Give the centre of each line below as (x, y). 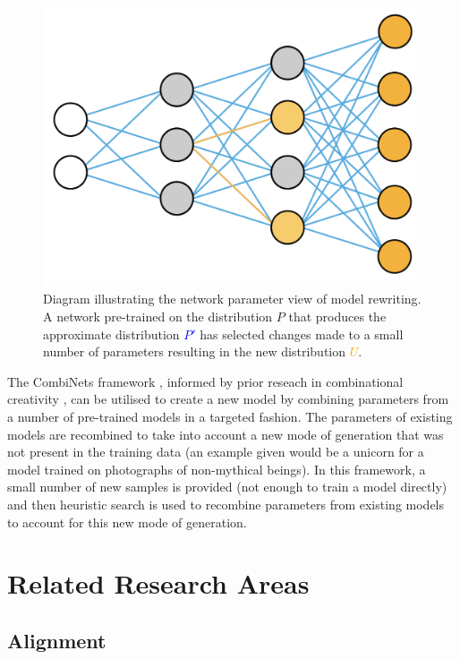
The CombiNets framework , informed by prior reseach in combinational (205, 381)
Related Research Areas (158, 583)
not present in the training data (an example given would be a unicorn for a (216, 452)
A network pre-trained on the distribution (158, 316)
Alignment (57, 640)
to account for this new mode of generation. (127, 522)
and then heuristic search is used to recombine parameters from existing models (226, 504)
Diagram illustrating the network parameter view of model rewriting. (232, 299)
